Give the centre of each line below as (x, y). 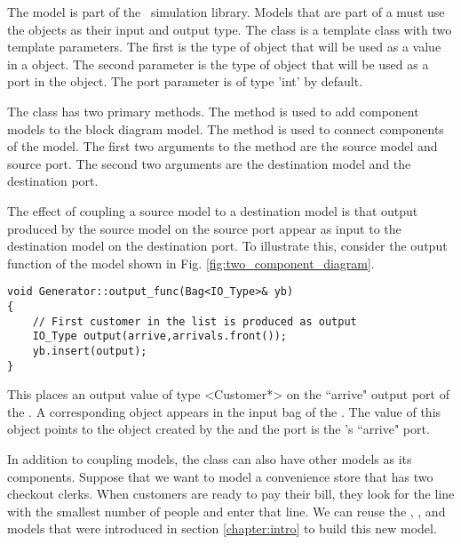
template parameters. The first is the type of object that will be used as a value (224, 47)
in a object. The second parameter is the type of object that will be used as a (218, 64)
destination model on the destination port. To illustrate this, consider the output (227, 246)
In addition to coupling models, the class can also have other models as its (210, 459)
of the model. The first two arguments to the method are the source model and (223, 146)
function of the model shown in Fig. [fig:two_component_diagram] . (191, 263)
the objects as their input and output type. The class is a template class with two (230, 29)
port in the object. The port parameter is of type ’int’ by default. (185, 81)
